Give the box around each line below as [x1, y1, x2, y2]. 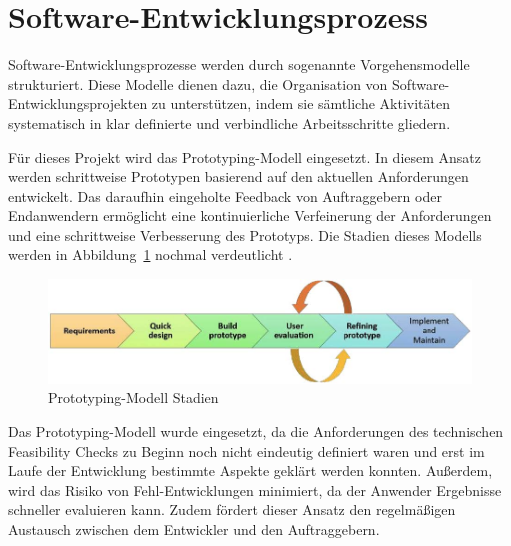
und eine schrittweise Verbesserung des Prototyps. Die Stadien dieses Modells [8, 224, 482, 245]
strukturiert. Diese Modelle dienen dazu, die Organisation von [8, 73, 388, 94]
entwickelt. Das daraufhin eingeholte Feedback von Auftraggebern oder [8, 185, 442, 206]
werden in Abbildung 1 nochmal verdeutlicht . [8, 244, 293, 265]
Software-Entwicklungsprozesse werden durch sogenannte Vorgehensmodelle [8, 54, 470, 75]
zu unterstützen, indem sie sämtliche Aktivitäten [151, 93, 450, 114]
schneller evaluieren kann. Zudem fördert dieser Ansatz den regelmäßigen [8, 499, 456, 520]
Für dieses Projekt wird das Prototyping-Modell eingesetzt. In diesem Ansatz [8, 146, 482, 167]
